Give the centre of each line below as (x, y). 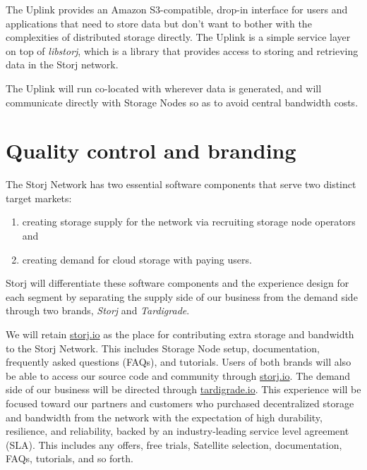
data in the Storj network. (62, 64)
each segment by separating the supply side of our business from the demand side (182, 296)
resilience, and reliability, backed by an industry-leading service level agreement (178, 431)
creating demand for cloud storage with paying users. (137, 259)
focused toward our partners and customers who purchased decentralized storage (180, 403)
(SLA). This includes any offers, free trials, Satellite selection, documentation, (174, 444)
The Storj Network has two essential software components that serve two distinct (181, 184)
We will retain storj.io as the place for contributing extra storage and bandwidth (180, 334)
